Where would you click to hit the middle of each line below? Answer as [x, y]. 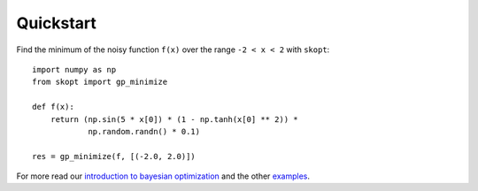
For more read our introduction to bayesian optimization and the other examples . [163, 176]
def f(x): [53, 107]
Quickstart [57, 23]
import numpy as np [74, 69]
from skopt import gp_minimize [100, 82]
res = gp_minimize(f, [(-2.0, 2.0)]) [114, 156]
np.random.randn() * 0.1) [144, 131]
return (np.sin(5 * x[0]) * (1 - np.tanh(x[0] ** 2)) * [174, 119]
